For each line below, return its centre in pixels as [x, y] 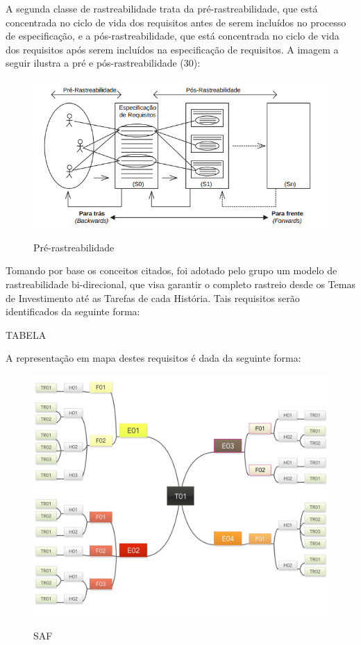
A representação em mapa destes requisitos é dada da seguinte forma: [153, 358]
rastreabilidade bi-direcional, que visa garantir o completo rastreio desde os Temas [180, 284]
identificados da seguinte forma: [73, 311]
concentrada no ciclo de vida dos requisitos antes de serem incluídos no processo [176, 22]
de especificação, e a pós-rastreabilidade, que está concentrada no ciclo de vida [173, 36]
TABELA [26, 334]
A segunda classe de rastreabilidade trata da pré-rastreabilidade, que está [162, 8]
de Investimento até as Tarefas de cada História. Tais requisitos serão [153, 298]
